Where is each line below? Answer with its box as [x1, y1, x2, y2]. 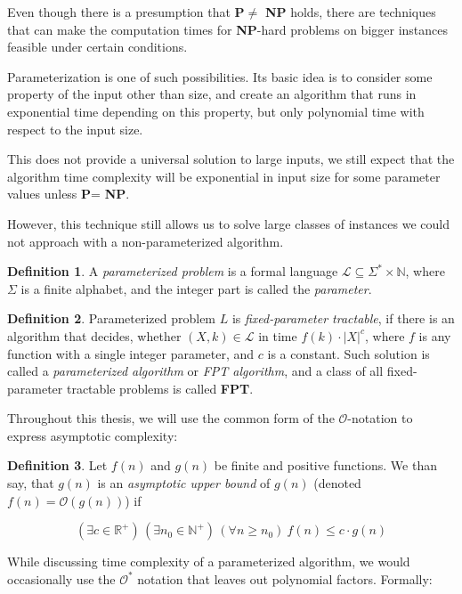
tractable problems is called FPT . [66, 378, 254, 397]
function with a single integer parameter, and [7, 344, 255, 362]
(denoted [313, 474, 361, 492]
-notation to [347, 409, 413, 427]
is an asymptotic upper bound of [97, 474, 271, 492]
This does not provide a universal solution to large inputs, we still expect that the [7, 150, 455, 168]
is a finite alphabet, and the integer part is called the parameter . [20, 279, 372, 297]
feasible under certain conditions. [7, 37, 188, 56]
